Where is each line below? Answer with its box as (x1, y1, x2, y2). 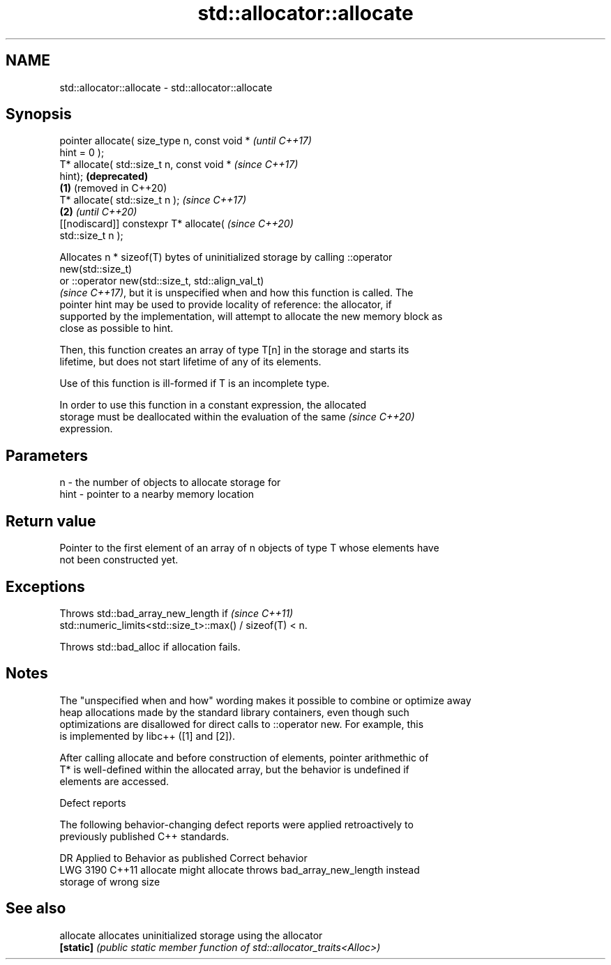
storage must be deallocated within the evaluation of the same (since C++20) (59, 411, 415, 423)
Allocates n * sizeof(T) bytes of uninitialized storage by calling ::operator (59, 251, 393, 264)
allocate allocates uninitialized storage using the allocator (59, 929, 323, 941)
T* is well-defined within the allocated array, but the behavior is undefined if (59, 763, 409, 775)
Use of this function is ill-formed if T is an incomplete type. (59, 377, 330, 390)
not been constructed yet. (59, 554, 179, 566)
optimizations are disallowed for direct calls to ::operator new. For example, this (59, 717, 424, 730)
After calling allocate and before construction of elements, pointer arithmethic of (59, 751, 429, 763)
